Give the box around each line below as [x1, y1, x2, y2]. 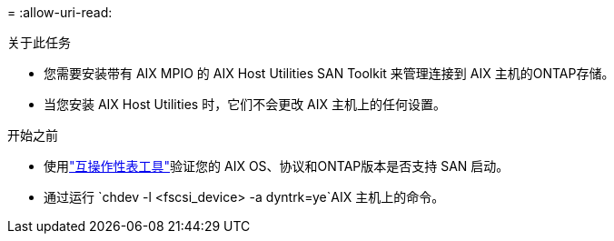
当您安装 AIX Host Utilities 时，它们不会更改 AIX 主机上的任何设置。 [44, 96, 447, 112]
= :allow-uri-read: [7, 5, 113, 20]
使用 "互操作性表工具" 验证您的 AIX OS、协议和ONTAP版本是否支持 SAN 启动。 [44, 158, 510, 174]
